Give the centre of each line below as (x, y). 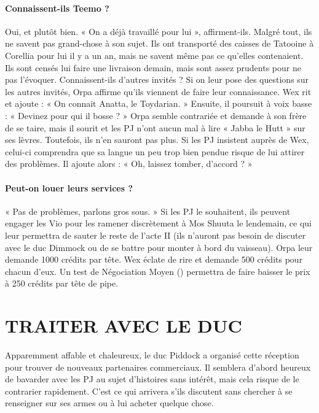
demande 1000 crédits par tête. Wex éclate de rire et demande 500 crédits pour (154, 259)
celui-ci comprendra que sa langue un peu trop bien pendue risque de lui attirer (155, 151)
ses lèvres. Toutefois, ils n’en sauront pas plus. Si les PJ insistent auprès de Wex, (157, 140)
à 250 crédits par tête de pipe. (62, 283)
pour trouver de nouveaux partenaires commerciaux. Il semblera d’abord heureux (158, 367)
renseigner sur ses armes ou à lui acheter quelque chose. (109, 403)
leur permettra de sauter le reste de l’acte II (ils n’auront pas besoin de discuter (156, 235)
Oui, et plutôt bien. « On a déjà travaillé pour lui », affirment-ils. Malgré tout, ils (159, 31)
